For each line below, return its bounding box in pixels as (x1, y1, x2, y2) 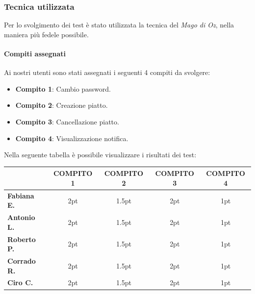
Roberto (7, 234, 36, 244)
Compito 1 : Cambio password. (15, 83, 111, 94)
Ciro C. (7, 277, 33, 288)
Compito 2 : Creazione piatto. (15, 100, 108, 110)
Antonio (7, 212, 35, 222)
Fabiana (7, 190, 34, 200)
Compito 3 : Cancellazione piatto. (15, 116, 119, 126)
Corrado (7, 256, 36, 266)
